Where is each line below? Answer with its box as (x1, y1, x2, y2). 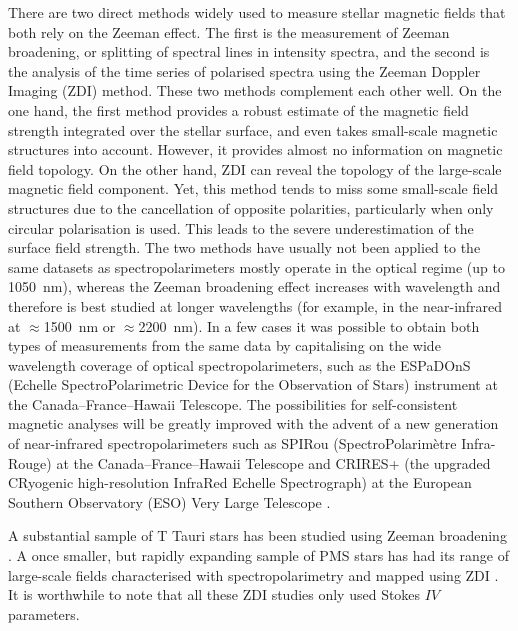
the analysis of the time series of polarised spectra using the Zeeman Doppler (8, 60, 481, 81)
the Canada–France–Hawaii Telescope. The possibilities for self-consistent (8, 393, 458, 414)
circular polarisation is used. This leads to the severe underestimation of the (8, 217, 474, 238)
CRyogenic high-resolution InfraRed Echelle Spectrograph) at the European (8, 472, 472, 493)
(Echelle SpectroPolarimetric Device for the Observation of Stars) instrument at (8, 374, 498, 395)
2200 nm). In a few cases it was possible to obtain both (138, 315, 480, 336)
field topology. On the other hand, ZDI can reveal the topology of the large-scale (8, 158, 502, 179)
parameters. (8, 603, 80, 624)
